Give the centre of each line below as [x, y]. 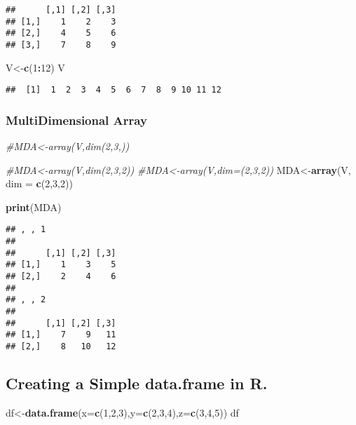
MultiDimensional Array [76, 120]
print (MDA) [34, 207]
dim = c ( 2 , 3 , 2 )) [39, 183]
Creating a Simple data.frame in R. [137, 383]
